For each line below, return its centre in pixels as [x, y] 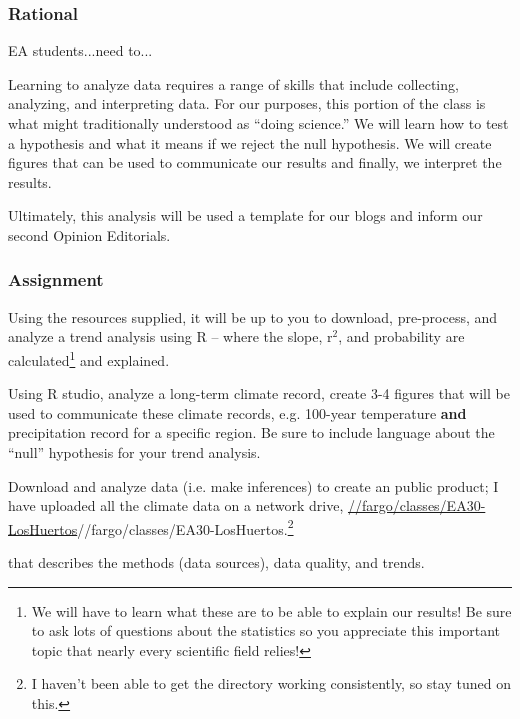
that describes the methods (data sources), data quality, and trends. [216, 562]
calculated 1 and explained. [89, 358]
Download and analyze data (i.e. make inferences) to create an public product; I [253, 485]
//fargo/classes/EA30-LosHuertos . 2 [185, 527]
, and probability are [401, 336]
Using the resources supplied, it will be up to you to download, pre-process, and [253, 316]
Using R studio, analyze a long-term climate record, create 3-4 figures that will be [259, 393]
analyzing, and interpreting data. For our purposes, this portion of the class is [247, 103]
